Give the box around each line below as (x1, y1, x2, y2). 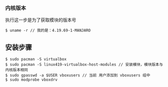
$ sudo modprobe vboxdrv (5, 77, 58, 82)
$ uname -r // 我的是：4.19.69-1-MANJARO (5, 28, 91, 33)
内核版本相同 (5, 67, 28, 73)
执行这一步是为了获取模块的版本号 (5, 17, 76, 23)
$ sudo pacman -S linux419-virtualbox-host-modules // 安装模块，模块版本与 (5, 62, 163, 67)
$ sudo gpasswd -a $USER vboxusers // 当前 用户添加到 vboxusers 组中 (5, 73, 150, 78)
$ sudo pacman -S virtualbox (5, 57, 67, 62)
